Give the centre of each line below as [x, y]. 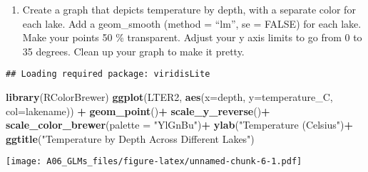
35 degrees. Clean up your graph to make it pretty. [133, 51]
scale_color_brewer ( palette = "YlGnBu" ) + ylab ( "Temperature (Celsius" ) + [180, 125]
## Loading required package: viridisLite [108, 74]
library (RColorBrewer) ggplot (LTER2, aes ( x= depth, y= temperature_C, [169, 97]
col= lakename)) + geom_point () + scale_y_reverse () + [138, 111]
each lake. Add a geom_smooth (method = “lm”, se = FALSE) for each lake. [192, 23]
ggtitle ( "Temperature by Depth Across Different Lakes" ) [130, 138]
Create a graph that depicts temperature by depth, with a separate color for [189, 9]
